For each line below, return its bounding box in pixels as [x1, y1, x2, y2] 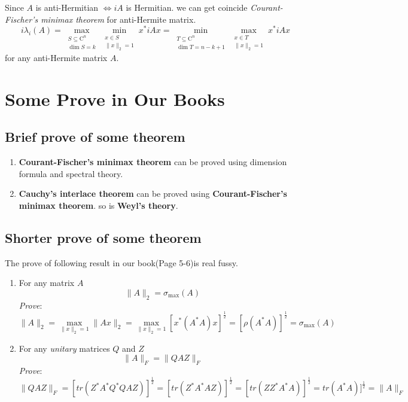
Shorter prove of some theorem [5, 228, 202, 246]
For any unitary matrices [19, 342, 110, 354]
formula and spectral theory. [19, 167, 123, 179]
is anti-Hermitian [35, 1, 99, 13]
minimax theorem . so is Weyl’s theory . [19, 199, 178, 211]
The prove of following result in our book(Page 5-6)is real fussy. [5, 256, 238, 269]
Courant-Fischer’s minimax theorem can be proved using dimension [19, 156, 287, 168]
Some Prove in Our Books [5, 86, 225, 111]
